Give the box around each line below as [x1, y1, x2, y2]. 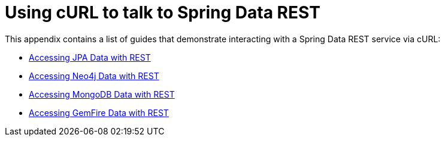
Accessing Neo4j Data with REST [29, 70, 159, 81]
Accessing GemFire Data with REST [29, 107, 169, 118]
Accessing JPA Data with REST [29, 52, 151, 62]
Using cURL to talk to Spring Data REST [5, 2, 320, 23]
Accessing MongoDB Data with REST [29, 89, 175, 99]
